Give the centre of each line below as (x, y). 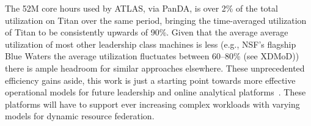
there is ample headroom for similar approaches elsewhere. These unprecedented (155, 68)
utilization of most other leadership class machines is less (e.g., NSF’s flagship (151, 44)
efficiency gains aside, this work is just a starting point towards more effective (150, 80)
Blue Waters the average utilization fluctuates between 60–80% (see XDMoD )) (152, 56)
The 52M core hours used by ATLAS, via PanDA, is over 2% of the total (141, 8)
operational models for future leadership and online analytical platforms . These (155, 92)
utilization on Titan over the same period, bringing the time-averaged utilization (156, 20)
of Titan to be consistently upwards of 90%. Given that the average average (147, 32)
